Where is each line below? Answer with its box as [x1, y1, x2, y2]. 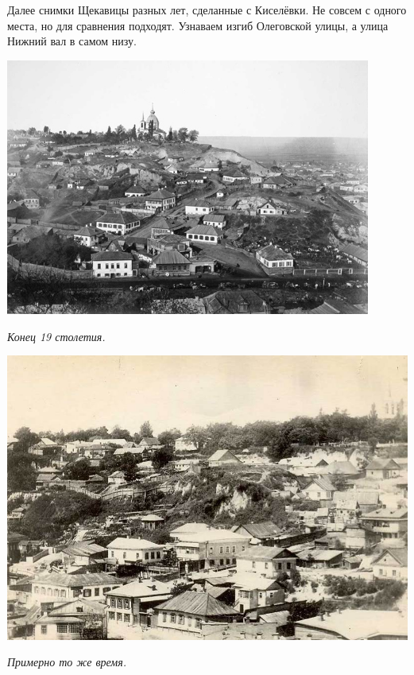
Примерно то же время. [7, 654, 127, 670]
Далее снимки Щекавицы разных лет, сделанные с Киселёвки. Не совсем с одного [7, 2, 407, 17]
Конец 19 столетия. [7, 328, 106, 344]
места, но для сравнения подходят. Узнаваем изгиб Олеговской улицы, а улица [7, 17, 389, 33]
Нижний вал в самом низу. [7, 33, 137, 49]
